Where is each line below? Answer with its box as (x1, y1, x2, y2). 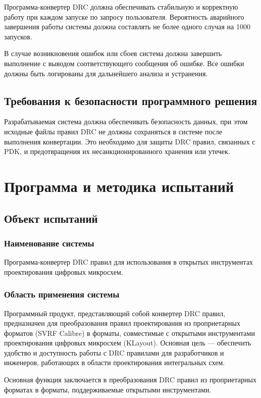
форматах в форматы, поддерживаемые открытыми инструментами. (4, 384, 212, 394)
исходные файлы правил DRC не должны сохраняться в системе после (4, 126, 223, 136)
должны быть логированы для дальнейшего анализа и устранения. (4, 68, 208, 78)
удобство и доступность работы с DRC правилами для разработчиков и (4, 347, 224, 358)
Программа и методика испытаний (4, 175, 234, 196)
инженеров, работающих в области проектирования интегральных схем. (4, 357, 225, 368)
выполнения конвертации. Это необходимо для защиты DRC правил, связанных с (4, 136, 255, 146)
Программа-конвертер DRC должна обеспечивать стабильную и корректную (4, 2, 238, 12)
